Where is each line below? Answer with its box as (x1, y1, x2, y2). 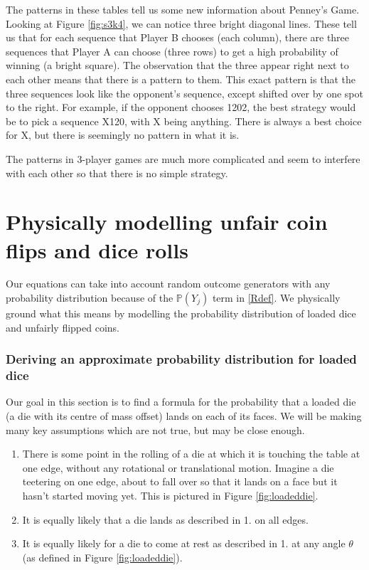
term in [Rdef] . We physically (212, 290, 341, 305)
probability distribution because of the (6, 290, 173, 305)
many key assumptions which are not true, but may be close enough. (6, 422, 305, 437)
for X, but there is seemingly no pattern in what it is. (6, 127, 240, 142)
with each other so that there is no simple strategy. (6, 165, 228, 180)
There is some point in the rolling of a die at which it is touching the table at (22, 446, 360, 461)
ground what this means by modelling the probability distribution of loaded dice (6, 306, 356, 321)
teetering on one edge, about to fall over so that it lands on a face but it (22, 474, 338, 489)
